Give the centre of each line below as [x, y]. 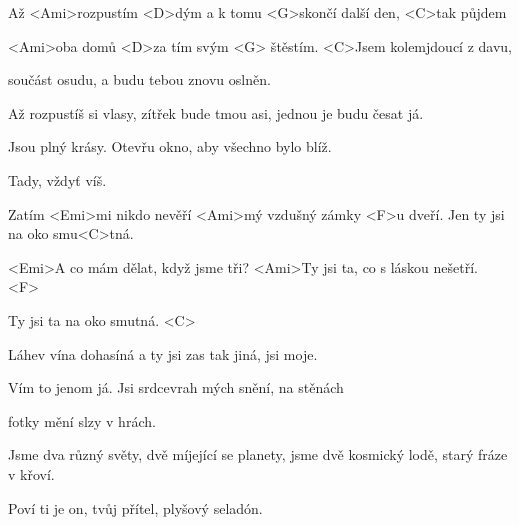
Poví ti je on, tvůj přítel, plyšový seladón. [135, 507]
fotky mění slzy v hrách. [82, 420]
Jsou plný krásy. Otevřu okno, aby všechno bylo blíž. [170, 146]
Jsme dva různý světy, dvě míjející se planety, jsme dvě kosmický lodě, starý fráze [258, 454]
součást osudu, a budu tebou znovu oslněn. [139, 79]
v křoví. [31, 473]
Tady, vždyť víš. [57, 179]
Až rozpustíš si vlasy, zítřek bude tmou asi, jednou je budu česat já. [216, 112]
